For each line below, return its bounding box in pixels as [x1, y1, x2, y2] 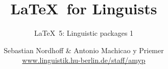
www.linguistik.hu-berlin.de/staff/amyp [22, 55, 146, 65]
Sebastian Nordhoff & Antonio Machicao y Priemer [4, 44, 164, 55]
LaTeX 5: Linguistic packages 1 [34, 28, 134, 38]
